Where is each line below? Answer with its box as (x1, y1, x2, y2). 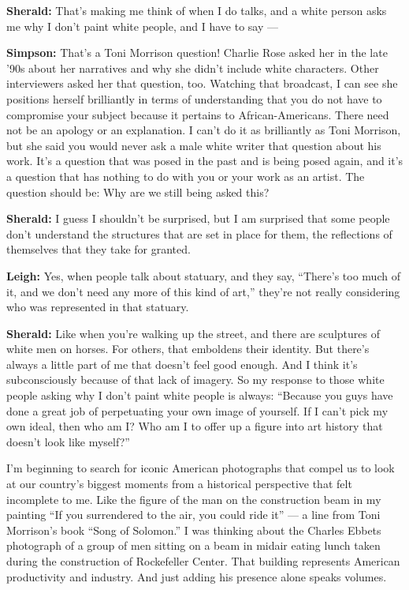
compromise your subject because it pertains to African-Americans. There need (6, 106, 389, 122)
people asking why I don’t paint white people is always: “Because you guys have (6, 387, 393, 404)
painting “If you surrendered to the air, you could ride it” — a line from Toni (6, 506, 381, 523)
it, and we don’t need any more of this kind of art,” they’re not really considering (6, 283, 400, 299)
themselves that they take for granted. (6, 241, 191, 257)
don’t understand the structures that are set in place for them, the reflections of (6, 225, 392, 242)
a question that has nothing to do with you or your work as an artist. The (6, 167, 365, 184)
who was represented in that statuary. (6, 299, 189, 315)
